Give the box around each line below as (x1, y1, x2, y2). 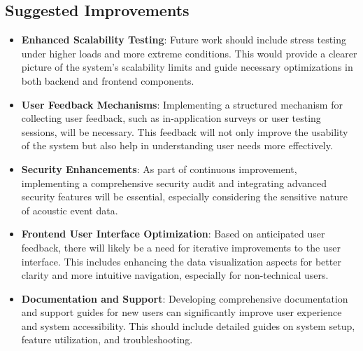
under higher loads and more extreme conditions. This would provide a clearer (21, 46, 357, 60)
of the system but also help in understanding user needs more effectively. (21, 138, 333, 153)
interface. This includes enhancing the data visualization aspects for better (21, 254, 341, 268)
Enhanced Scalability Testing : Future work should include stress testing (21, 32, 346, 47)
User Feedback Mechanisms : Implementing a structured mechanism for (21, 97, 343, 111)
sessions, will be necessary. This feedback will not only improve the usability (21, 124, 348, 139)
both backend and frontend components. (21, 73, 194, 88)
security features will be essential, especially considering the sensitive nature (21, 189, 348, 204)
